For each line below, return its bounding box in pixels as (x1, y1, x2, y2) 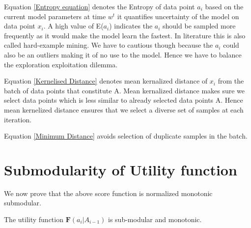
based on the (205, 1, 244, 11)
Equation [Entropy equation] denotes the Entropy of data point (4, 1, 195, 11)
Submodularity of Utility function (4, 159, 237, 179)
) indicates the (109, 21, 153, 31)
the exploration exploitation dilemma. (4, 59, 118, 69)
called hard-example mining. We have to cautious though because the (4, 40, 213, 50)
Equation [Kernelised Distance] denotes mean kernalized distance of (4, 76, 208, 86)
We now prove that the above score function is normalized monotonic (4, 188, 213, 198)
